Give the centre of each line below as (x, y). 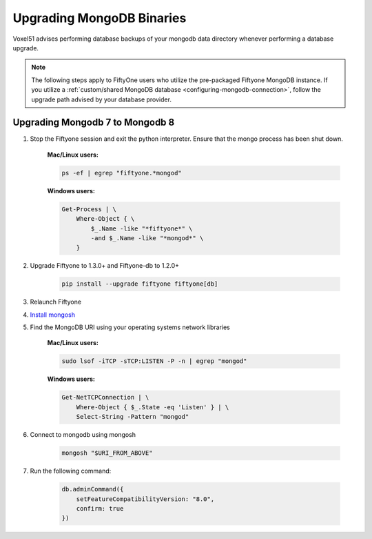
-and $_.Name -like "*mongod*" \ (147, 238)
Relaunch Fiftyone (56, 302)
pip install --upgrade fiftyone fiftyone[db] (140, 284)
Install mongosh (53, 315)
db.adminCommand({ (93, 489)
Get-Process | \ (89, 209)
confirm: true (100, 508)
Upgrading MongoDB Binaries (100, 18)
